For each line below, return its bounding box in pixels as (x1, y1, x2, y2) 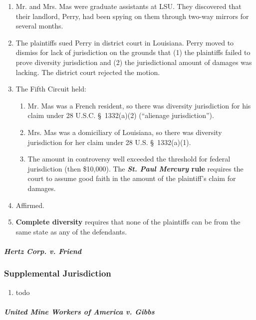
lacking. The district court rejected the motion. (15, 66, 160, 77)
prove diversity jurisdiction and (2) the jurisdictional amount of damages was (15, 56, 252, 67)
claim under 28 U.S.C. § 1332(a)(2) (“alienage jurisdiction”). (27, 110, 214, 120)
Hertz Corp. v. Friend (4, 245, 82, 256)
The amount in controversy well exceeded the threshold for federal (27, 153, 231, 164)
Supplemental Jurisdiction (4, 267, 111, 279)
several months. (15, 20, 63, 31)
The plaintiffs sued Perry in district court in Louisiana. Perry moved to (15, 37, 234, 47)
